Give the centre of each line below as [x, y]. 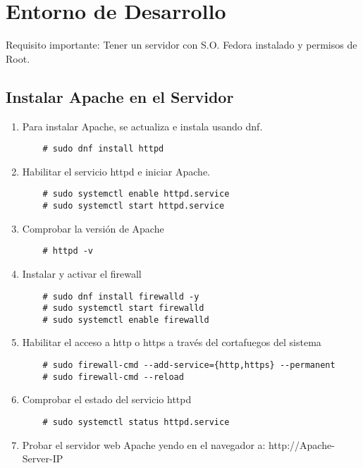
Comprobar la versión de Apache [93, 228]
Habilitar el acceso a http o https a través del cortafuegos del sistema [172, 342]
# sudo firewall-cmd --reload [113, 377]
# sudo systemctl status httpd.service [136, 422]
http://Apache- [302, 444]
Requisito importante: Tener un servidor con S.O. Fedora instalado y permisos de [181, 45]
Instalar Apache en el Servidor [120, 96]
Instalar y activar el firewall [82, 273]
